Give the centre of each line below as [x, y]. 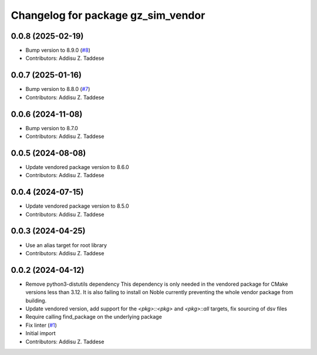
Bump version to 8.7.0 [52, 128]
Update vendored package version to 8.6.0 [77, 167]
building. [36, 300]
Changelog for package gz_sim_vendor [108, 15]
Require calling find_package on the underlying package [94, 317]
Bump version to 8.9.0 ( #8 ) [58, 50]
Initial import [41, 333]
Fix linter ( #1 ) [41, 325]
